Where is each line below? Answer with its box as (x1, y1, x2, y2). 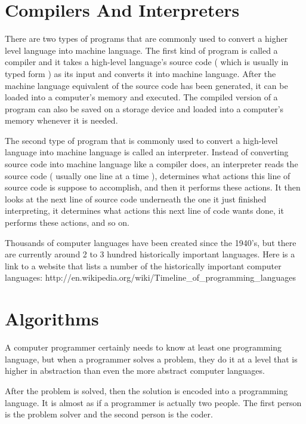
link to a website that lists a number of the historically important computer (5, 259, 282, 272)
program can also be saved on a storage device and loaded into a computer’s (5, 102, 284, 115)
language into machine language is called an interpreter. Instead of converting (5, 146, 289, 158)
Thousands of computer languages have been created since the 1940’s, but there (5, 236, 296, 248)
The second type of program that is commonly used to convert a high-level (5, 134, 278, 146)
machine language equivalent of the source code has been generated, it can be (5, 79, 288, 91)
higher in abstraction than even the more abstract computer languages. (5, 364, 265, 377)
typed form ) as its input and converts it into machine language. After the (5, 67, 276, 79)
